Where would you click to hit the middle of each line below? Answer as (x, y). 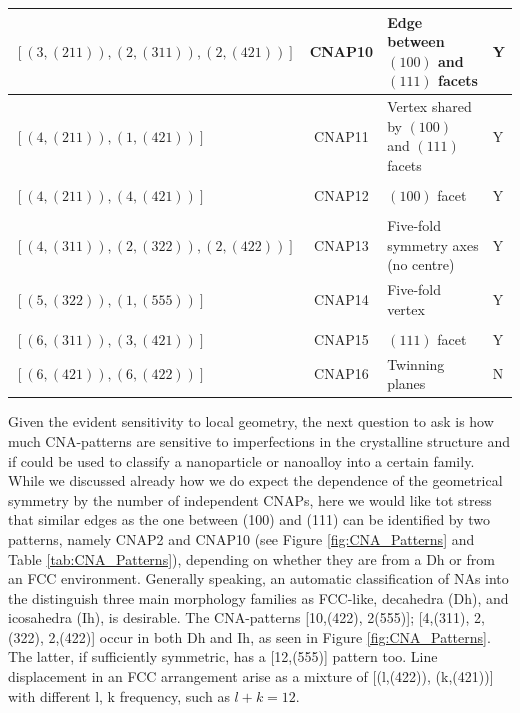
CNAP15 (341, 338)
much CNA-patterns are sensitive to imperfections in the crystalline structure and (259, 440)
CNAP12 (341, 195)
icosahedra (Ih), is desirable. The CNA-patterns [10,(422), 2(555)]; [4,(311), (239, 617)
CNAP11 (341, 135)
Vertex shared (429, 106)
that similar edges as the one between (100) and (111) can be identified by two (249, 519)
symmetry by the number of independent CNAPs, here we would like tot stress (250, 499)
